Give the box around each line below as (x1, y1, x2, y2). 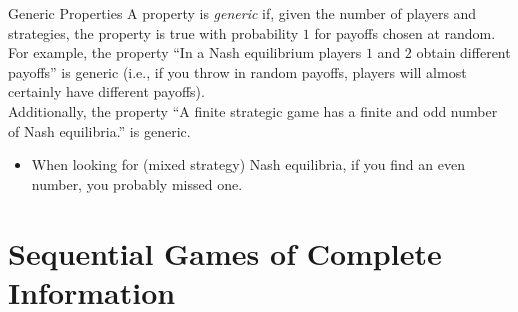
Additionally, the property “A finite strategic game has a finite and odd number (8, 100, 498, 121)
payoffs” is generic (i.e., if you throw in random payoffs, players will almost (8, 61, 467, 82)
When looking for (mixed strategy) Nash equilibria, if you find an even (31, 154, 465, 175)
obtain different (416, 42, 511, 63)
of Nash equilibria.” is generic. (8, 120, 191, 141)
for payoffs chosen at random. (314, 22, 496, 43)
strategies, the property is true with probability (8, 22, 299, 43)
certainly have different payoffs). (8, 81, 205, 102)
